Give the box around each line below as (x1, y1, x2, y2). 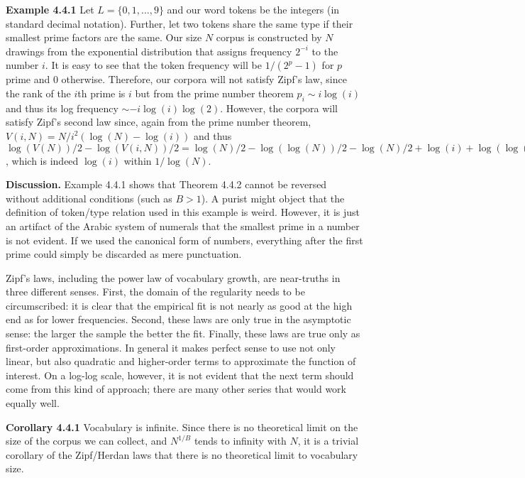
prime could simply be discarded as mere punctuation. (6, 246, 242, 261)
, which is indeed (6, 153, 79, 168)
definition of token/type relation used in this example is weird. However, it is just (6, 205, 360, 219)
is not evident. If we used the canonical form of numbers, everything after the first (6, 232, 363, 247)
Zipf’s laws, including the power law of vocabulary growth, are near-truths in (6, 270, 341, 285)
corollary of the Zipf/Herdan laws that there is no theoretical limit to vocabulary (6, 447, 358, 462)
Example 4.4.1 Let (6, 2, 94, 16)
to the (311, 43, 338, 58)
